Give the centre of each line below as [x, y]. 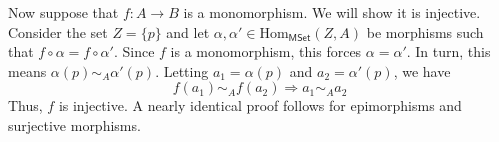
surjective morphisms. [74, 124]
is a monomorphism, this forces [266, 51]
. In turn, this [448, 51]
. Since [134, 51]
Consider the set [58, 31]
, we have [422, 70]
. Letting [182, 70]
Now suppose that [63, 12]
